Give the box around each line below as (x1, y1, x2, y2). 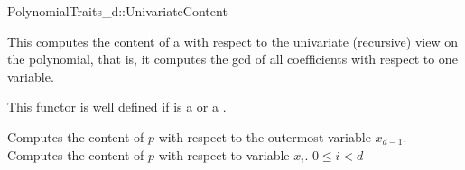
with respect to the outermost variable (158, 127, 371, 146)
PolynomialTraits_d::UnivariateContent (7, 2, 228, 20)
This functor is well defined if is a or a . (7, 97, 227, 116)
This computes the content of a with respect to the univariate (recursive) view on (7, 31, 458, 50)
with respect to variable (158, 145, 290, 164)
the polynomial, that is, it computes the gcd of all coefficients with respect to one (7, 49, 458, 68)
